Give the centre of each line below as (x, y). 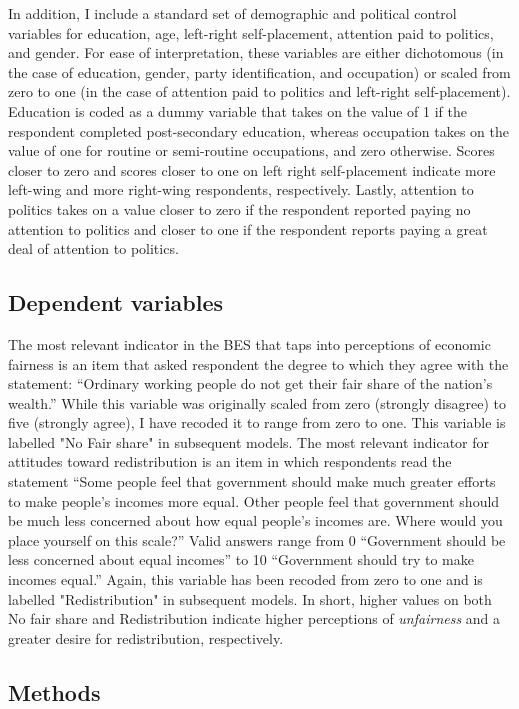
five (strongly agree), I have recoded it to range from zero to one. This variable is (257, 422)
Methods (54, 691)
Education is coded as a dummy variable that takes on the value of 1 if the (237, 110)
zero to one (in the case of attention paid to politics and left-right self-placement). (259, 91)
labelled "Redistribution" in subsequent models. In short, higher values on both (250, 598)
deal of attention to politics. (93, 248)
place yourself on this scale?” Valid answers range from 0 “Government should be (257, 539)
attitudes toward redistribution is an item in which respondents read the (230, 461)
